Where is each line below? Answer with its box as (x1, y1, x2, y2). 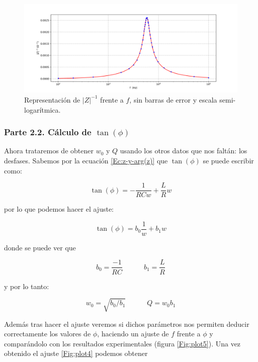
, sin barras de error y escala (129, 94, 217, 105)
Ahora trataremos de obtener (4, 145, 94, 156)
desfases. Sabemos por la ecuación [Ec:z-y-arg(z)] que (4, 155, 168, 165)
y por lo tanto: (4, 281, 49, 291)
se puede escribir (203, 155, 254, 165)
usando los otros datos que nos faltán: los (120, 145, 247, 156)
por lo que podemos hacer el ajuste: (4, 204, 114, 214)
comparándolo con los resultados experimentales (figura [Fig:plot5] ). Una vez (4, 338, 241, 348)
